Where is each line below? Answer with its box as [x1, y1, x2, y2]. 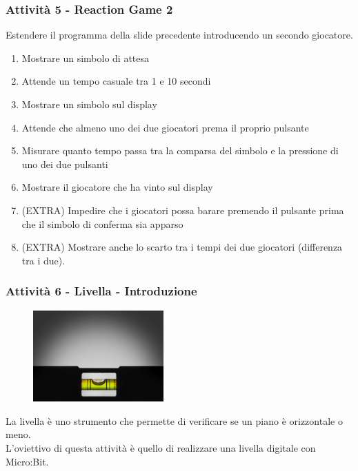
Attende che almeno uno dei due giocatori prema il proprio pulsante [21, 120, 309, 134]
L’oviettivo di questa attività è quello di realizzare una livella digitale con [6, 441, 316, 455]
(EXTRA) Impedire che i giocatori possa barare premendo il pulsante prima [21, 202, 344, 217]
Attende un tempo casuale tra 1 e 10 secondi [21, 74, 211, 88]
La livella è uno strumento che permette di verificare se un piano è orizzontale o [6, 413, 343, 428]
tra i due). [21, 253, 66, 267]
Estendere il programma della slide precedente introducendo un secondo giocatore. [6, 28, 353, 42]
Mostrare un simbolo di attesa [21, 50, 150, 65]
